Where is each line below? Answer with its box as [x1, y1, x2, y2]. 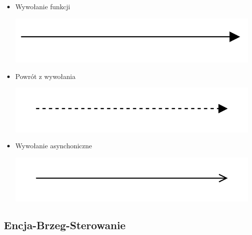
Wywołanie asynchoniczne [15, 141, 92, 151]
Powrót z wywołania [15, 71, 76, 81]
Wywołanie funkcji [15, 1, 70, 11]
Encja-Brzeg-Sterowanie [4, 218, 126, 233]
